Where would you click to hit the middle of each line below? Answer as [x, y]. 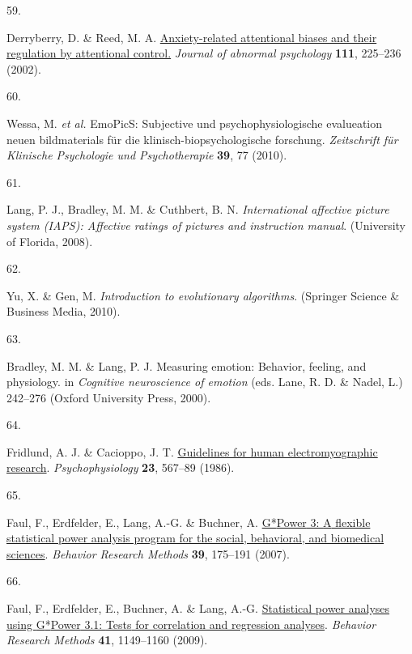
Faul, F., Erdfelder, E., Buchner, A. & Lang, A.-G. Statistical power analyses [198, 608]
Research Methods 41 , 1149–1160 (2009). [107, 640]
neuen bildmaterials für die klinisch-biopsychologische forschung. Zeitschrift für [202, 139]
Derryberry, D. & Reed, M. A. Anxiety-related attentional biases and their [192, 37]
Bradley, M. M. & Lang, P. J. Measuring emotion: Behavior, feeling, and [187, 365]
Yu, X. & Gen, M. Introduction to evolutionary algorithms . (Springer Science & [203, 295]
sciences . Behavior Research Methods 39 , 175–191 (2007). [148, 553]
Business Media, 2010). [64, 311]
